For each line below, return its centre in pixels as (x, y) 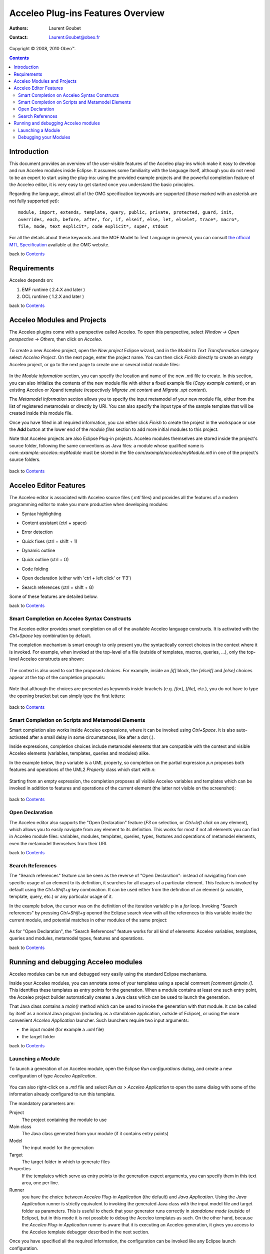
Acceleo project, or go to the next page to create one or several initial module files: (94, 364)
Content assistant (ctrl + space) (54, 523)
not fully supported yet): (34, 201)
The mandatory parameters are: (42, 1103)
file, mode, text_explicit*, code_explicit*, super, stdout (93, 226)
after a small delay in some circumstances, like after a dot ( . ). (92, 737)
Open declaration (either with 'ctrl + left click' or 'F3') (76, 578)
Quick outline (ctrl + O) (45, 560)
